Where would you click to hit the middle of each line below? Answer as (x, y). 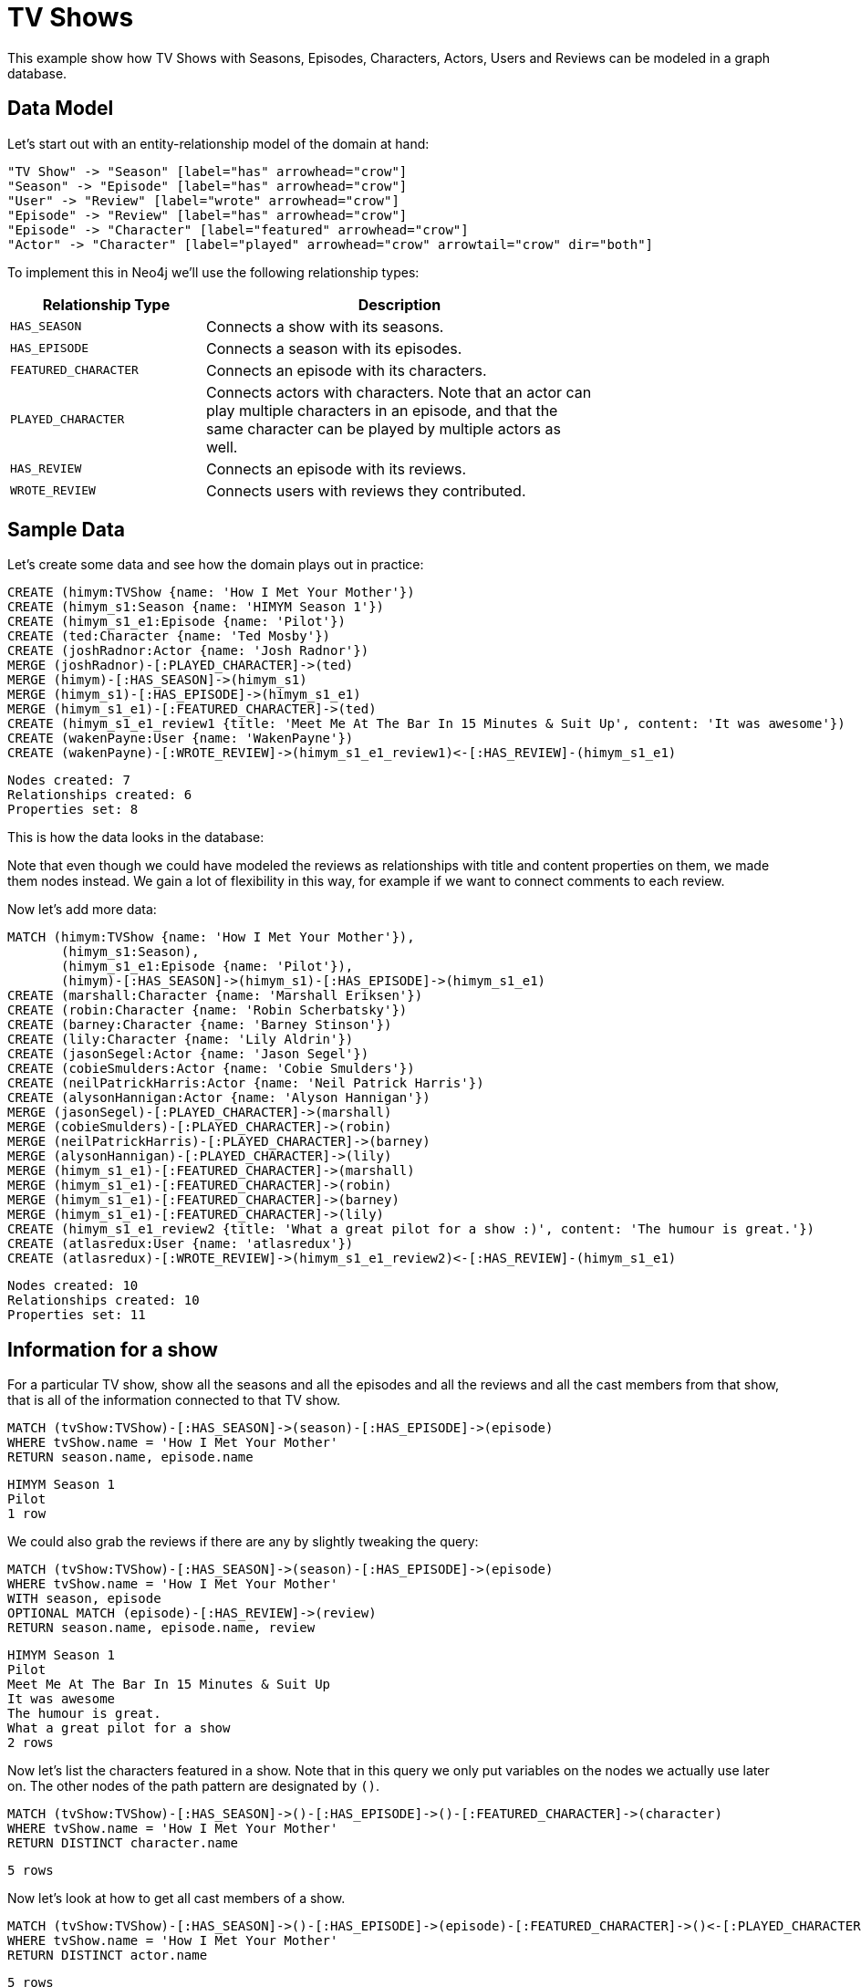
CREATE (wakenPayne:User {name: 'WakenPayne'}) (181, 739)
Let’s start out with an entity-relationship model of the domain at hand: (218, 143)
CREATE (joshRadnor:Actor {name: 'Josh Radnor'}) (188, 651)
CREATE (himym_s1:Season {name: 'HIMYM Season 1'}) (196, 607)
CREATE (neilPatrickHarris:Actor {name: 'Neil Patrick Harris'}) (246, 1083)
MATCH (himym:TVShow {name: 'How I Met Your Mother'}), (211, 937)
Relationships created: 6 (100, 795)
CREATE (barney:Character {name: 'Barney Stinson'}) (200, 1025)
